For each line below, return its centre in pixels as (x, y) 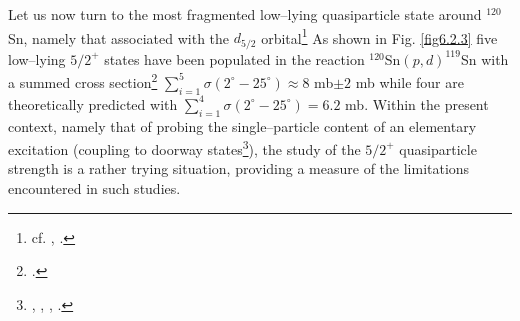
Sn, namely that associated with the (119, 37)
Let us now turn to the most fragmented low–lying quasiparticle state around (245, 14)
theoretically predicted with (93, 103)
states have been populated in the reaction (234, 58)
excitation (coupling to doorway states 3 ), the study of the (184, 147)
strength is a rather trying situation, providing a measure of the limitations (239, 168)
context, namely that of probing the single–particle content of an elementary (242, 125)
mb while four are (409, 81)
